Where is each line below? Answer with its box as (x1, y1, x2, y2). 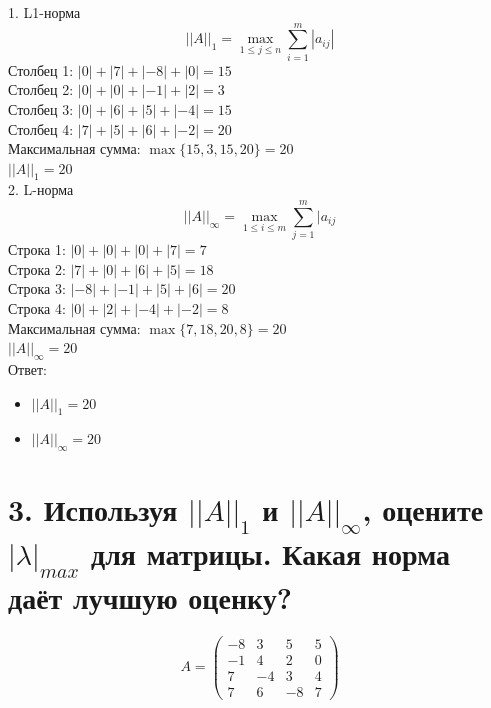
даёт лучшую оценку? (8, 576, 292, 617)
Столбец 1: (8, 59, 74, 80)
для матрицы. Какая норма (90, 532, 451, 573)
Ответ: (8, 358, 47, 379)
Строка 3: (8, 278, 66, 299)
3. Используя (8, 489, 178, 530)
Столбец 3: (8, 98, 74, 119)
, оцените (362, 489, 484, 530)
